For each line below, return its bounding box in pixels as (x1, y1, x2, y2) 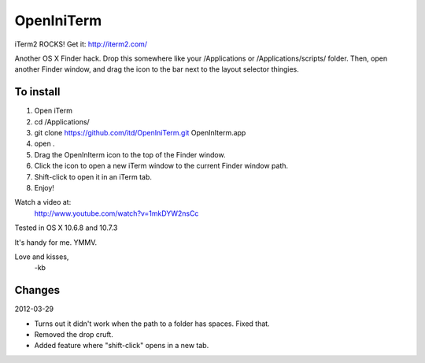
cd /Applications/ (34, 117, 90, 126)
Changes (14, 283, 61, 297)
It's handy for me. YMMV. (14, 237, 98, 247)
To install (14, 85, 61, 98)
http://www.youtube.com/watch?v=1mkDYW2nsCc (34, 209, 199, 218)
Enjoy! (34, 183, 55, 192)
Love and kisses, (14, 252, 69, 261)
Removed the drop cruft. (34, 330, 113, 339)
